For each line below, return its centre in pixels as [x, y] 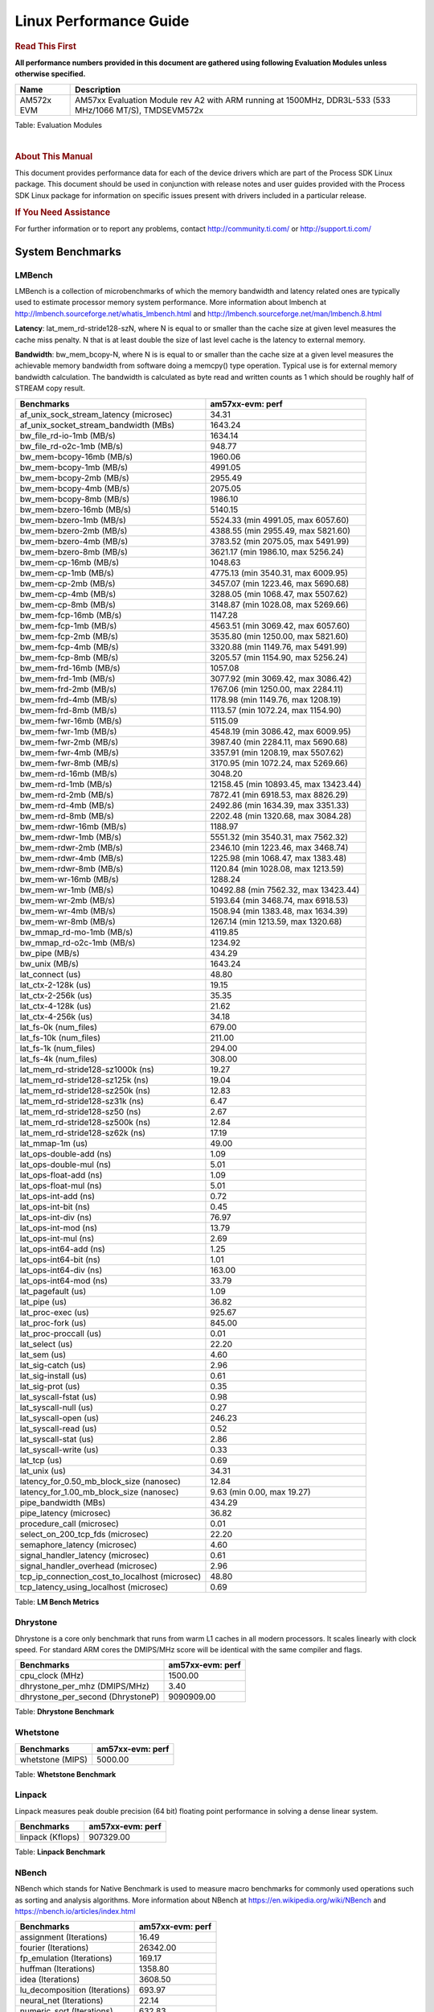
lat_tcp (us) [41, 1460]
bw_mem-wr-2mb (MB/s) [68, 900]
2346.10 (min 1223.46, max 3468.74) [279, 847]
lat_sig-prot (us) [50, 1386]
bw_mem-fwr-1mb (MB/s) [68, 731]
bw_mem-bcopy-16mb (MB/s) [76, 456]
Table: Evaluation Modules [58, 125]
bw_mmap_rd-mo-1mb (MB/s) [76, 932]
